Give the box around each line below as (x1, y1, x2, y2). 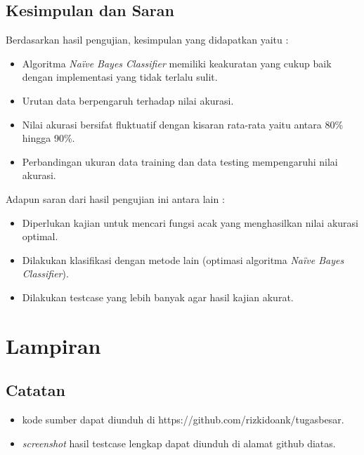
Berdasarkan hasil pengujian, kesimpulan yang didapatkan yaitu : (6, 32, 289, 47)
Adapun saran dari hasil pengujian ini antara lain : (6, 191, 225, 206)
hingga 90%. (22, 131, 75, 145)
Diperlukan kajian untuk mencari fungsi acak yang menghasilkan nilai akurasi (22, 215, 358, 230)
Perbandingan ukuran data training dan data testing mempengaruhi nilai (22, 154, 338, 169)
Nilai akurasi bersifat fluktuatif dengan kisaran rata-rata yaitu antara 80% (22, 117, 344, 131)
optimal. (22, 229, 58, 244)
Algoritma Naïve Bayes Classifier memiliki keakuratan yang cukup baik (22, 55, 332, 70)
